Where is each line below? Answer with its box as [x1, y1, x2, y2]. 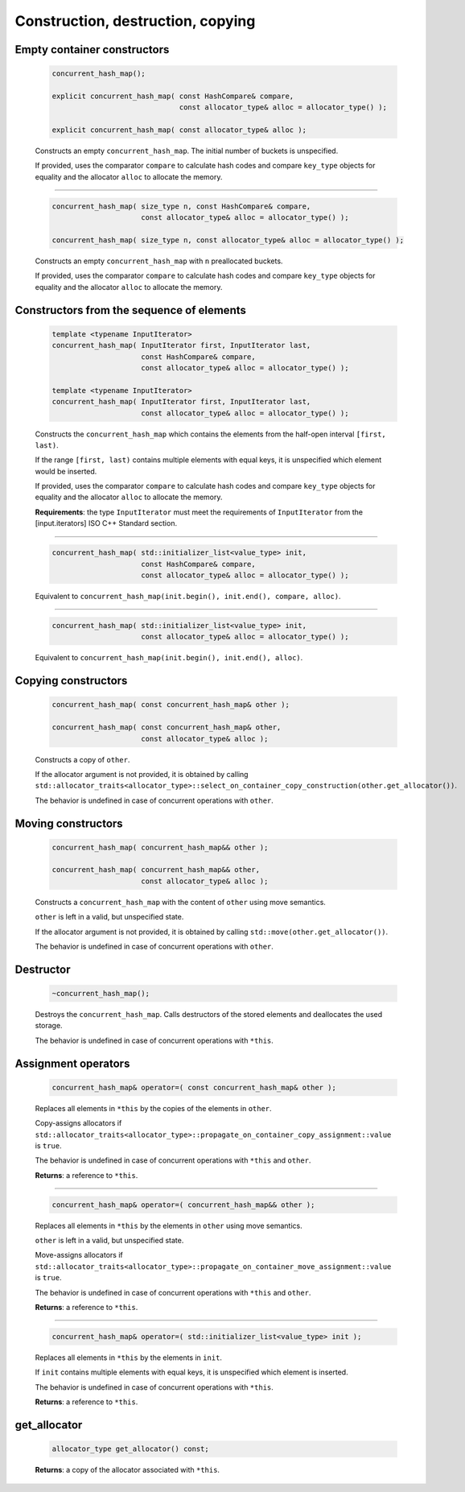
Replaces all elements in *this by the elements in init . [35, 1353, 223, 1362]
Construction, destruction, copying [14, 12, 256, 30]
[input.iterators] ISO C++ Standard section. [35, 519, 177, 528]
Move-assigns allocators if [35, 1250, 124, 1260]
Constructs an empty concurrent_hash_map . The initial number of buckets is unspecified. [35, 146, 339, 156]
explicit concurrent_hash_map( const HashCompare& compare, [51, 91, 294, 101]
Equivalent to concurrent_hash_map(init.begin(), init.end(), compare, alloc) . [35, 592, 341, 601]
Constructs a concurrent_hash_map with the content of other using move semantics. [35, 897, 326, 907]
